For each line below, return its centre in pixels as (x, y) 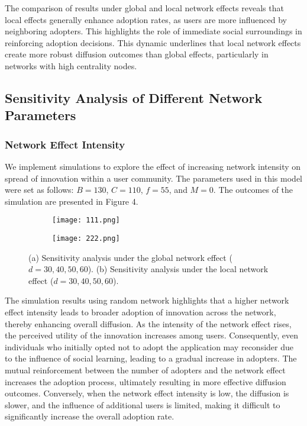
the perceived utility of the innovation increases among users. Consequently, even (151, 335)
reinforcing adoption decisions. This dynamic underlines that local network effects (153, 42)
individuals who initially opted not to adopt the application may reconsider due (149, 346)
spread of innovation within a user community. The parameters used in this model (153, 178)
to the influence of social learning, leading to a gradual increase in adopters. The (151, 358)
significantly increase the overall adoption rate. (90, 416)
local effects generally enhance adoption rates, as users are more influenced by (146, 19)
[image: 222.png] (86, 238)
